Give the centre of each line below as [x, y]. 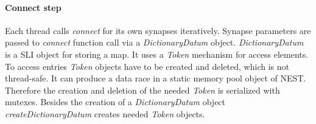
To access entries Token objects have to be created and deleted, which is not [147, 66]
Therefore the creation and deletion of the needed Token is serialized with [142, 90]
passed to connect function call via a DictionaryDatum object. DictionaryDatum [154, 42]
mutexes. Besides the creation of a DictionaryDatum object [115, 102]
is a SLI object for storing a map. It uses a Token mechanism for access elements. [157, 54]
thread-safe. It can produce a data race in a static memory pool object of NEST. [156, 78]
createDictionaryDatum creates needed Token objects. [105, 113]
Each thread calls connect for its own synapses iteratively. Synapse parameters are [158, 30]
